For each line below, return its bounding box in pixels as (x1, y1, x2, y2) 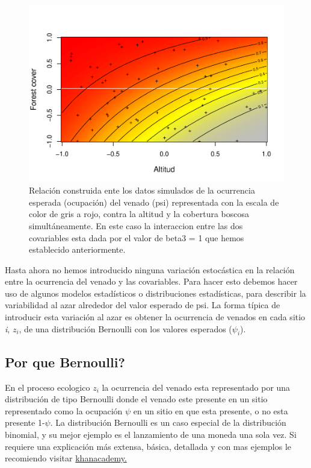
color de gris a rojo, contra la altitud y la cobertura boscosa (29, 207, 250, 220)
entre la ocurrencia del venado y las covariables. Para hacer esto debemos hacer (5, 275, 298, 288)
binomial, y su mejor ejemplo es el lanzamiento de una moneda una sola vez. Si (5, 428, 297, 441)
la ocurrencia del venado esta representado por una (102, 381, 291, 393)
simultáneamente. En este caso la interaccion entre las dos (29, 219, 243, 232)
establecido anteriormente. (29, 243, 126, 256)
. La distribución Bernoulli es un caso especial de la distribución (50, 416, 286, 429)
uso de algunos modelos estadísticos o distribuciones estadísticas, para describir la (5, 286, 306, 299)
